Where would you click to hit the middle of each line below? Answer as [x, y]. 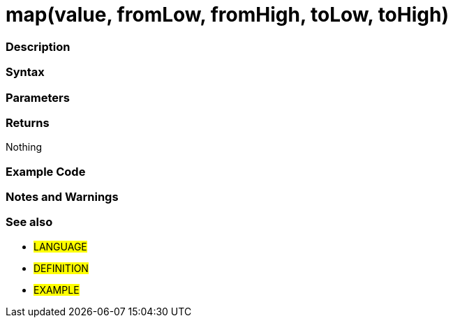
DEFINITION [61, 268]
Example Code [46, 171]
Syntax [25, 72]
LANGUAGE [60, 246]
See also [29, 222]
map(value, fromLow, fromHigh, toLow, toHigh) [227, 15]
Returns [28, 122]
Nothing [24, 147]
